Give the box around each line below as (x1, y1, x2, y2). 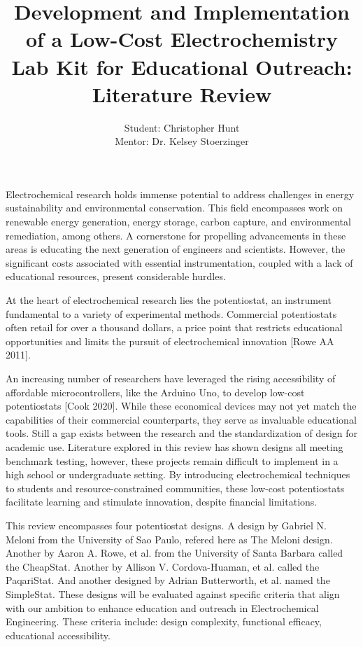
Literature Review (92, 79, 272, 108)
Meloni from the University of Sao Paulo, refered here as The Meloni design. (6, 531, 333, 546)
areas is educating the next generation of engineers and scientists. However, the (6, 242, 346, 256)
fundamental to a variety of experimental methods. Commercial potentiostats (6, 306, 337, 321)
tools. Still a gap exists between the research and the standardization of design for (6, 426, 358, 440)
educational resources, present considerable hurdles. (6, 269, 226, 284)
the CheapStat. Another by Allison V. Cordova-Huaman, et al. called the (6, 559, 320, 573)
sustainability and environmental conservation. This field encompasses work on (6, 200, 343, 215)
